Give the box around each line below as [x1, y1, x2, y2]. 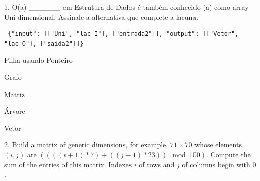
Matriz [4, 88, 25, 99]
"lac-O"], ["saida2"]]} [4, 40, 84, 47]
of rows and [139, 159, 175, 169]
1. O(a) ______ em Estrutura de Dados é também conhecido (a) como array [4, 2, 249, 12]
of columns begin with [182, 159, 250, 169]
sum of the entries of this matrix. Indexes [4, 159, 132, 169]
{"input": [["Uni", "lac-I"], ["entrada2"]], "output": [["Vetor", [8, 30, 239, 38]
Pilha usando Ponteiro [4, 55, 73, 65]
